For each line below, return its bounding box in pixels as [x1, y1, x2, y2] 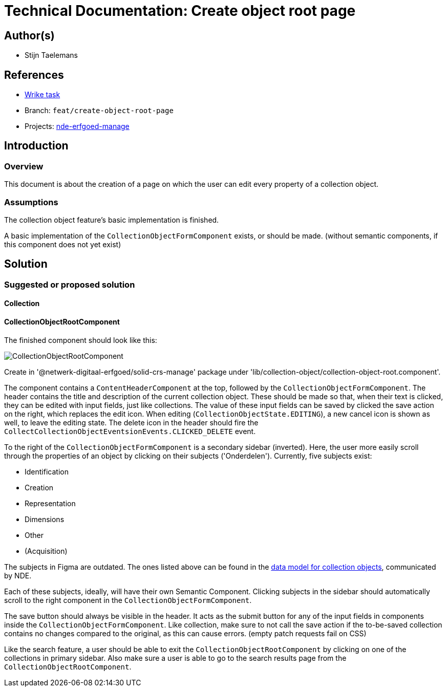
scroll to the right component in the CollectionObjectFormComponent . [4, 595, 252, 604]
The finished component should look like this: [4, 335, 157, 344]
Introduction [4, 139, 69, 153]
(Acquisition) [25, 546, 68, 555]
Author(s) [4, 29, 55, 42]
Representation [25, 499, 76, 508]
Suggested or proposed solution [4, 279, 135, 290]
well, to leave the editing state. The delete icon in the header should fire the [4, 418, 259, 427]
